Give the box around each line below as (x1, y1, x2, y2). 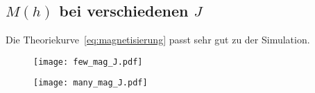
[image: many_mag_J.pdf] (33, 78, 148, 88)
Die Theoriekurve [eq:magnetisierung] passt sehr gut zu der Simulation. (6, 32, 310, 47)
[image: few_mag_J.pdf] (33, 56, 143, 67)
